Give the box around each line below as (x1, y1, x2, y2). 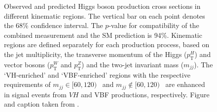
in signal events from (4, 89, 67, 99)
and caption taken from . (4, 99, 79, 109)
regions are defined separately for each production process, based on (4, 39, 210, 50)
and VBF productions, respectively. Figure (81, 89, 210, 99)
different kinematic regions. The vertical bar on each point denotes (4, 10, 205, 21)
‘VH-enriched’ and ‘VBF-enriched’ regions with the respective (4, 69, 190, 80)
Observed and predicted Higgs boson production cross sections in (4, 1, 201, 11)
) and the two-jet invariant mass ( (81, 59, 184, 69)
